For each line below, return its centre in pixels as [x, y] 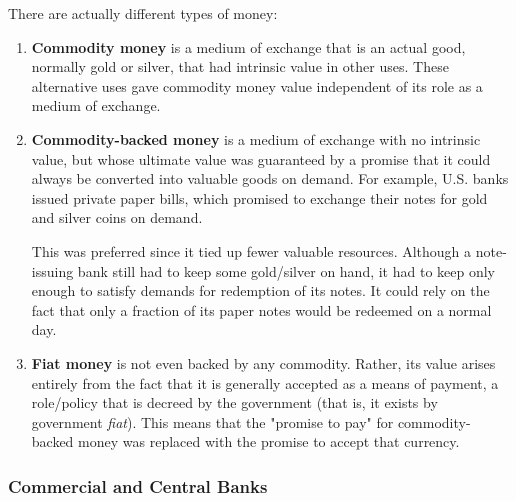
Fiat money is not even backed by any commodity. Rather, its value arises [263, 362]
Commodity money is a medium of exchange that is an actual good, [248, 46]
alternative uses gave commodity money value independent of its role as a [257, 85]
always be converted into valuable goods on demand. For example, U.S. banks [270, 178]
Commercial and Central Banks [138, 485]
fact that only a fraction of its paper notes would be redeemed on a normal [261, 309]
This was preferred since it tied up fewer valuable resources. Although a [251, 250]
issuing [52, 270]
